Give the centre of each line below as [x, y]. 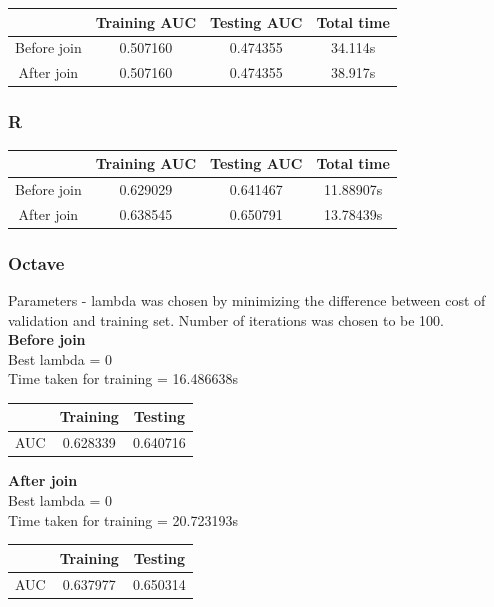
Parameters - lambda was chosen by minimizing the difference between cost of [247, 300]
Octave [36, 262]
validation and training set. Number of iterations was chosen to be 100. [226, 319]
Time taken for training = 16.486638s [123, 378]
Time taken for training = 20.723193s [123, 519]
